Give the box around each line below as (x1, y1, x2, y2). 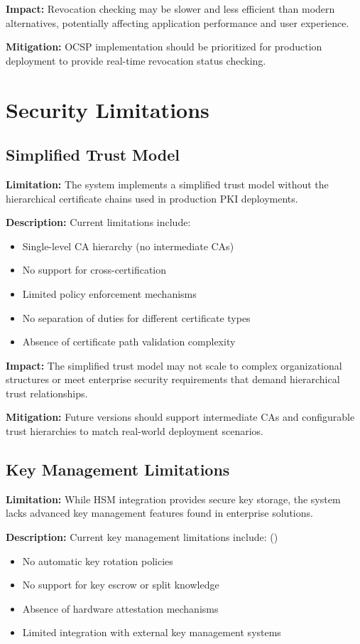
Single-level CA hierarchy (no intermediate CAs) (22, 238, 234, 253)
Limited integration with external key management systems (22, 625, 281, 640)
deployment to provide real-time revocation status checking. (6, 53, 266, 68)
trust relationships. (6, 385, 88, 400)
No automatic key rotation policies (22, 553, 173, 568)
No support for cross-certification (22, 262, 167, 277)
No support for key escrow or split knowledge (22, 577, 219, 592)
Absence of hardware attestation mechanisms (22, 601, 219, 616)
